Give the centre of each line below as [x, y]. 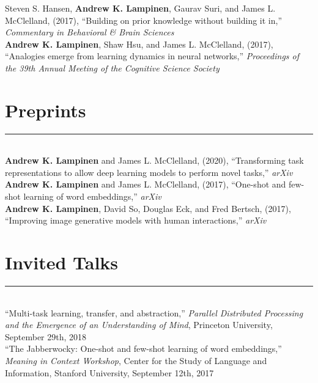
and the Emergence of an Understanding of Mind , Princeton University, [139, 325]
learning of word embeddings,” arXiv [92, 196]
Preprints [46, 110]
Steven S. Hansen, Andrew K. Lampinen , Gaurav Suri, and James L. [140, 8]
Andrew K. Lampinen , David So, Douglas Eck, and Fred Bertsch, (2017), [148, 208]
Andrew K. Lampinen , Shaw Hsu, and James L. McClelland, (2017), [139, 44]
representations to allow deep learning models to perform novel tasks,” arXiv [149, 172]
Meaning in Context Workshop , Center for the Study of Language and [136, 360]
